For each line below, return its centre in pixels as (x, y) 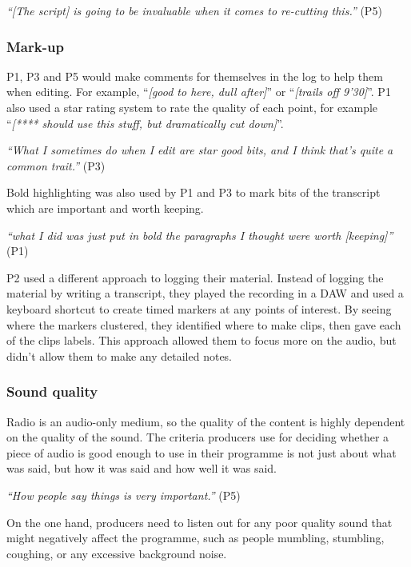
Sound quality (52, 391)
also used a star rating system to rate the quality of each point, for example (192, 107)
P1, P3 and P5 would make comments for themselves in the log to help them (195, 76)
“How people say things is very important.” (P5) (124, 495)
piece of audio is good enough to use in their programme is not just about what (202, 452)
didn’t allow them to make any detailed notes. (120, 355)
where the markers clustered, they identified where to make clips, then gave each (204, 324)
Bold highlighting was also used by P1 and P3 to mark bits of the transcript (194, 192)
